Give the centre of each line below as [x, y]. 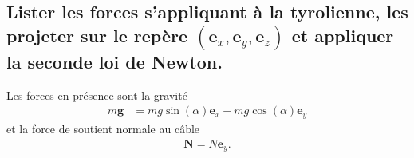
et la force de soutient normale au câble [103, 128]
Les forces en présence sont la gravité [97, 95]
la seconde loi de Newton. [114, 62]
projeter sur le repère [97, 35]
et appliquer [343, 35]
